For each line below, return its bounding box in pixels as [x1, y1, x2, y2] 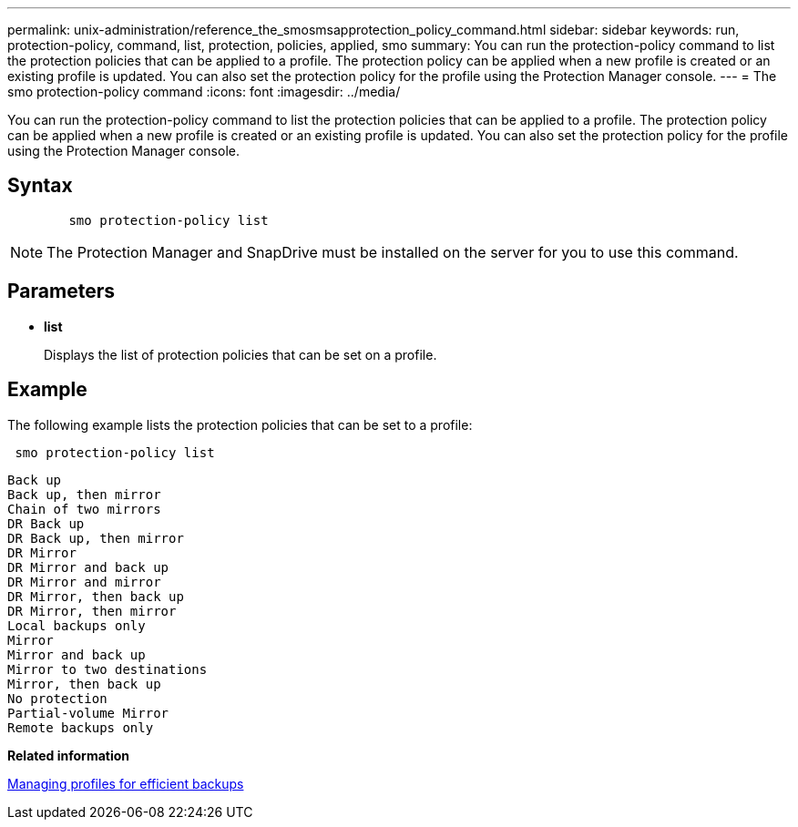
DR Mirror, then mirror [7, 603, 177, 618]
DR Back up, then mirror [7, 530, 184, 546]
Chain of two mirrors [7, 501, 161, 516]
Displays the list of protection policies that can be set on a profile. [44, 346, 437, 362]
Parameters [7, 280, 115, 303]
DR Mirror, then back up [7, 588, 184, 604]
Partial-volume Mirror [7, 705, 169, 720]
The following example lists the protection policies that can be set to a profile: [7, 416, 473, 433]
